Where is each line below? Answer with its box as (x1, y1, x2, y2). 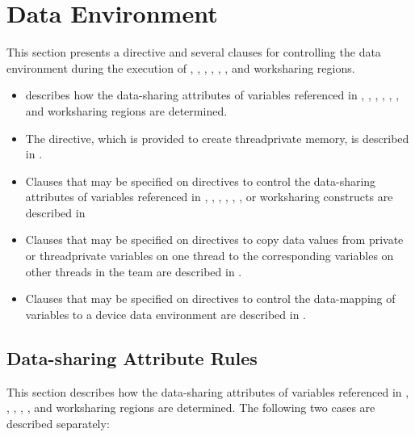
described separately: (6, 414, 110, 431)
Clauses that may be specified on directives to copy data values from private (25, 231, 404, 248)
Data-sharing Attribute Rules (6, 345, 258, 370)
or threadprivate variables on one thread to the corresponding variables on (25, 247, 394, 264)
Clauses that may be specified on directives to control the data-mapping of (25, 290, 396, 307)
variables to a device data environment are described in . (25, 305, 306, 322)
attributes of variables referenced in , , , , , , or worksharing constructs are (25, 188, 393, 205)
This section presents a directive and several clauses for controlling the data (6, 44, 381, 61)
